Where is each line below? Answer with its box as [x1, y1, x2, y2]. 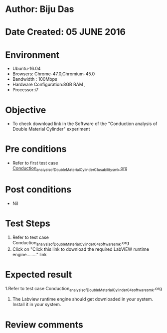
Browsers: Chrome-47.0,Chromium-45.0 [12, 71, 95, 77]
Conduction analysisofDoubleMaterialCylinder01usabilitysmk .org [12, 166, 128, 172]
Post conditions [5, 184, 72, 195]
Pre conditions [5, 144, 67, 155]
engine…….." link [12, 251, 47, 257]
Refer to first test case [12, 160, 58, 166]
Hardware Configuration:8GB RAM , [12, 81, 86, 88]
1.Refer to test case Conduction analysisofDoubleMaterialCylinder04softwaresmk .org [5, 285, 162, 293]
